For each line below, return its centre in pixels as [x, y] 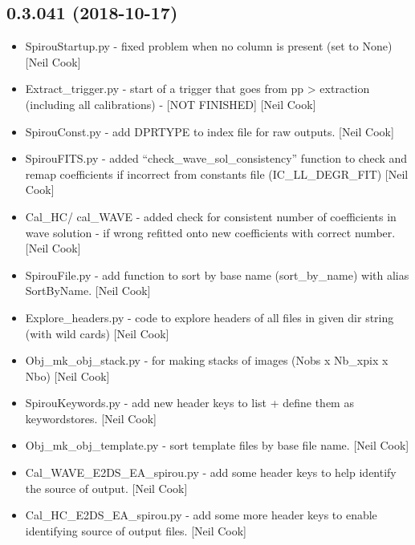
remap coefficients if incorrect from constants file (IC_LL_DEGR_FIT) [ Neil [217, 174]
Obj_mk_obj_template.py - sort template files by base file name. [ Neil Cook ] [217, 445]
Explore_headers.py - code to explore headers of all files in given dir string [210, 317]
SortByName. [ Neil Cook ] [88, 291]
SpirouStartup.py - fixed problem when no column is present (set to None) [209, 46]
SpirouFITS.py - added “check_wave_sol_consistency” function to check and [216, 158]
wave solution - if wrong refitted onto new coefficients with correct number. [210, 232]
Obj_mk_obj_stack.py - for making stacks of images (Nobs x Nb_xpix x [207, 360]
